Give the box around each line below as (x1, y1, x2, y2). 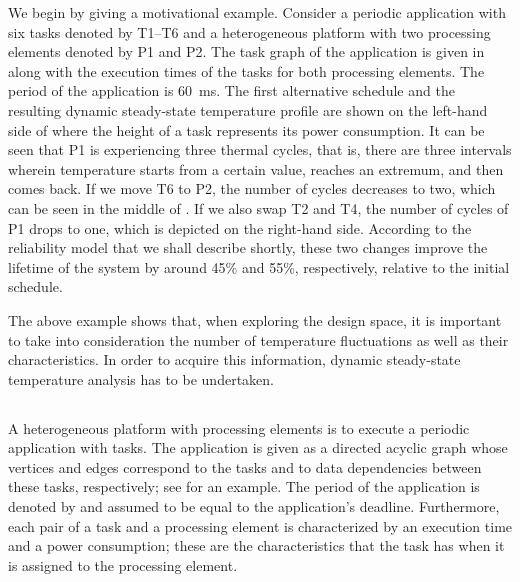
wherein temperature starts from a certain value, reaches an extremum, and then (8, 158, 504, 179)
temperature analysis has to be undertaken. (8, 368, 274, 389)
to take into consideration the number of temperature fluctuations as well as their (8, 329, 509, 350)
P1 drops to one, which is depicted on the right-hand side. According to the (8, 217, 472, 238)
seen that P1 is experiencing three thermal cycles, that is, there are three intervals (8, 139, 512, 160)
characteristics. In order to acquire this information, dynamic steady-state (8, 349, 461, 370)
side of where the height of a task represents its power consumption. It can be (8, 119, 485, 140)
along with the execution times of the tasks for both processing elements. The (8, 60, 485, 81)
